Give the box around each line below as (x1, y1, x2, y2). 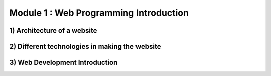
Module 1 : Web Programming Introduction (9, 7, 189, 18)
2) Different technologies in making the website (9, 42, 161, 51)
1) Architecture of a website (9, 26, 97, 35)
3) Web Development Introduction (9, 58, 118, 67)
